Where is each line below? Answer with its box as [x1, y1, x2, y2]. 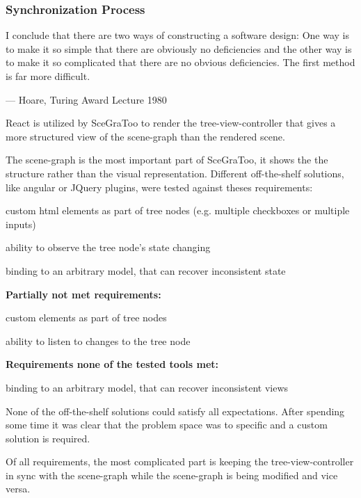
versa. [6, 481, 31, 496]
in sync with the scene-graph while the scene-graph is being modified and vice [6, 467, 338, 482]
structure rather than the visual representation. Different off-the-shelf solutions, [6, 166, 344, 180]
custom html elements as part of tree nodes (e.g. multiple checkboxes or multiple [6, 203, 350, 218]
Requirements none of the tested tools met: [6, 357, 219, 371]
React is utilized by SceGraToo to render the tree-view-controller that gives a [6, 115, 336, 130]
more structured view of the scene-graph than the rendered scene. [6, 129, 285, 143]
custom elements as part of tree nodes [6, 310, 167, 325]
